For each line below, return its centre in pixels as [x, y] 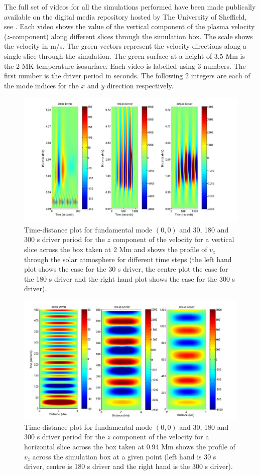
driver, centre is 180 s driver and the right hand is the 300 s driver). [128, 466]
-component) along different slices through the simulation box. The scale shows [131, 36]
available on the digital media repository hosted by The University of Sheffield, [125, 16]
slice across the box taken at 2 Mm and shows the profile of [116, 249]
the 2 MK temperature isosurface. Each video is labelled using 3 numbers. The [125, 66]
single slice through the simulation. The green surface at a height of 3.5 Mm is [124, 55]
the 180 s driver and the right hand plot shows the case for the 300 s [130, 278]
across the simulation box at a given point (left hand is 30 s [124, 456]
